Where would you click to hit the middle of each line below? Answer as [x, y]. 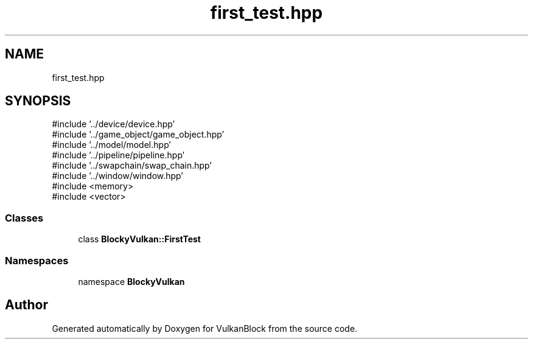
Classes [24, 218]
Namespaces [37, 260]
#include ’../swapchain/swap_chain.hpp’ [132, 166]
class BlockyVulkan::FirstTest [139, 239]
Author [26, 305]
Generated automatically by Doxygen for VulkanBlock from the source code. [205, 328]
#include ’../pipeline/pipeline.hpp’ [118, 155]
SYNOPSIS [38, 101]
